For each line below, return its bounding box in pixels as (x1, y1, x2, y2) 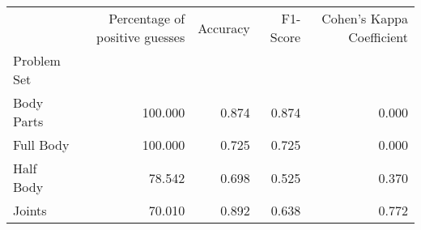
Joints (13, 201, 47, 219)
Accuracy (198, 18, 250, 37)
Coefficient (348, 28, 408, 46)
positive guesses (96, 28, 185, 46)
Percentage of (108, 9, 185, 28)
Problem (13, 51, 61, 70)
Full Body (13, 135, 70, 154)
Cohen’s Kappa (321, 9, 408, 28)
